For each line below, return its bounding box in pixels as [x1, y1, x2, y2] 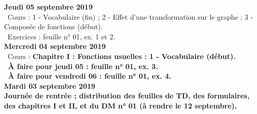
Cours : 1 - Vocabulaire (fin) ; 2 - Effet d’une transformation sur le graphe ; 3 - [7, 11, 253, 22]
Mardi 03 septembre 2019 [4, 80, 95, 91]
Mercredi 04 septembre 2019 [4, 41, 106, 51]
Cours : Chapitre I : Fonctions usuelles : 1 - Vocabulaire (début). [7, 50, 236, 61]
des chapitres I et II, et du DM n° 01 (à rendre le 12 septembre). [4, 100, 237, 110]
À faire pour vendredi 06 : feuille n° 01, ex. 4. [8, 71, 171, 81]
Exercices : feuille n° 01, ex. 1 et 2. [7, 31, 116, 41]
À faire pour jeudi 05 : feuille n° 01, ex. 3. [8, 61, 158, 71]
